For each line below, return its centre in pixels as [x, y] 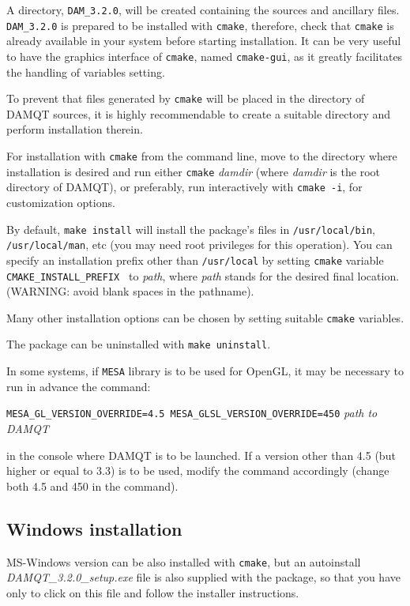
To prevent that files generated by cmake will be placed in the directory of [186, 98]
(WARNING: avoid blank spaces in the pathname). [130, 291]
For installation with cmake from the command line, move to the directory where [202, 156]
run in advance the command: [79, 386]
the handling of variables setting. [86, 72]
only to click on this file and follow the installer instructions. [153, 592]
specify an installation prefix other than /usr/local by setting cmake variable [195, 260]
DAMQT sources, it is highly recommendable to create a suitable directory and [199, 113]
